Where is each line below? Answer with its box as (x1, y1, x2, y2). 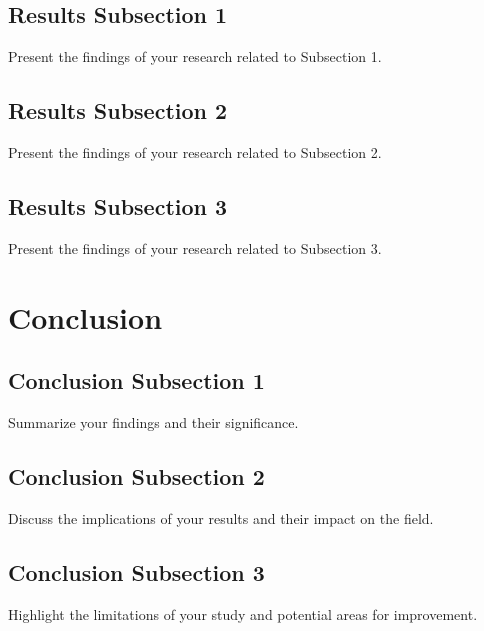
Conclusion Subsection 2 (8, 460, 265, 491)
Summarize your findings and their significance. (8, 411, 299, 432)
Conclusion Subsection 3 (8, 556, 265, 587)
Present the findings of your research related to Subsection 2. (8, 142, 382, 162)
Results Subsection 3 (8, 190, 228, 221)
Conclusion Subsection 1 (8, 365, 265, 396)
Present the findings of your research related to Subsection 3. (8, 237, 382, 258)
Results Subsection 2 (8, 95, 228, 126)
